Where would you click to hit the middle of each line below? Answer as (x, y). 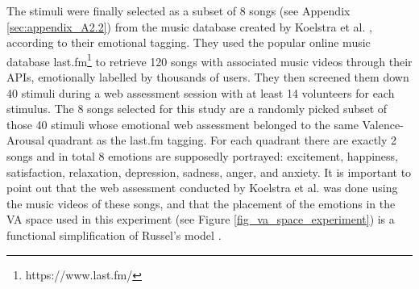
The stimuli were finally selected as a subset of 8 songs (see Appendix (178, 10)
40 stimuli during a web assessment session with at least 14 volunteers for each (201, 92)
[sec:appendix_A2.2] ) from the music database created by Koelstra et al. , (189, 26)
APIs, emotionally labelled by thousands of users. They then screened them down (208, 77)
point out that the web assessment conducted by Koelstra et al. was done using (202, 188)
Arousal (26, 140)
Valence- (383, 124)
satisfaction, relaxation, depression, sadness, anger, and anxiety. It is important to (209, 172)
